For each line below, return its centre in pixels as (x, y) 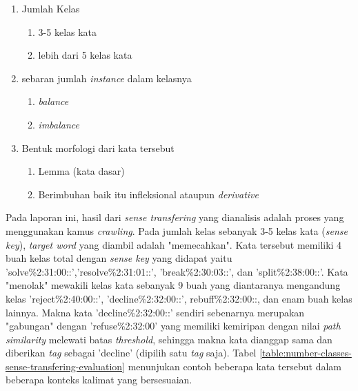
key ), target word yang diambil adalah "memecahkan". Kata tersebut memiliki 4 (174, 244)
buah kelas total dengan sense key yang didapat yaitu (119, 258)
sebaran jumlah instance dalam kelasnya (107, 78)
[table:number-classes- (306, 353)
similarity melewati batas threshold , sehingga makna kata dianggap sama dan (169, 339)
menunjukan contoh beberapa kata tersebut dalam (235, 366)
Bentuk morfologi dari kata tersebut (98, 147)
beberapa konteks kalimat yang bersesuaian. (99, 380)
